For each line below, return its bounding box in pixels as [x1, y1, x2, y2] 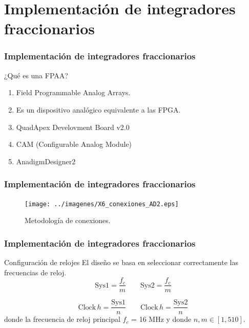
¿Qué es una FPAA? [4, 70, 68, 80]
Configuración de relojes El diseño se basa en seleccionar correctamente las [4, 257, 238, 268]
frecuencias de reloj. [4, 267, 67, 277]
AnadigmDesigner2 [16, 156, 76, 166]
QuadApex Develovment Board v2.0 [16, 121, 130, 132]
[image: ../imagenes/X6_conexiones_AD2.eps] [25, 200, 179, 208]
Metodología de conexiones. [25, 215, 111, 226]
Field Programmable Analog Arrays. [16, 87, 131, 98]
